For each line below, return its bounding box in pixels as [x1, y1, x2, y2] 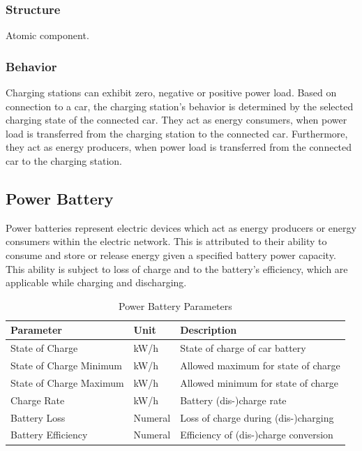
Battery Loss [10, 410, 66, 424]
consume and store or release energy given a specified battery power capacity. [6, 247, 336, 262]
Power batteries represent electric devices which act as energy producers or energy [6, 220, 356, 235]
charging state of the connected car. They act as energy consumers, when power [6, 112, 347, 127]
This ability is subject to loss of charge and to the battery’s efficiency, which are [6, 261, 348, 276]
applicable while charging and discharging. [6, 275, 187, 290]
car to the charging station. [6, 154, 122, 168]
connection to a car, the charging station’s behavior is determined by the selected [6, 98, 354, 113]
